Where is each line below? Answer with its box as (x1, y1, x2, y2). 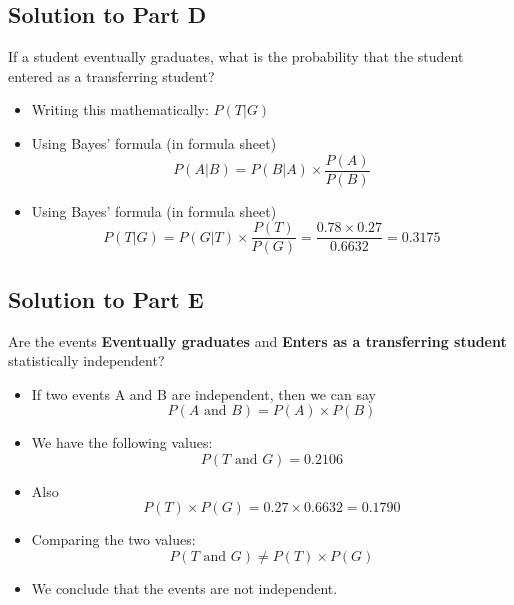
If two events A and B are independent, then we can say (31, 383, 376, 404)
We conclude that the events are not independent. (31, 578, 338, 599)
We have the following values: (31, 432, 213, 453)
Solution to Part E (8, 283, 204, 314)
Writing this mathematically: (31, 99, 209, 120)
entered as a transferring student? (8, 65, 215, 86)
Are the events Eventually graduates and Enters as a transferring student (8, 330, 507, 351)
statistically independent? (8, 350, 165, 371)
